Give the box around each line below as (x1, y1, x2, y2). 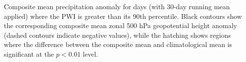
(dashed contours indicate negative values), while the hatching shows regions (4, 30, 231, 40)
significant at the (4, 48, 54, 59)
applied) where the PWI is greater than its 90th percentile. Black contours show (4, 11, 242, 21)
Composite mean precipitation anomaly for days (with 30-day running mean (4, 1, 230, 11)
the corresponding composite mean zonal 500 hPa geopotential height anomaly (4, 20, 237, 31)
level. (83, 48, 98, 59)
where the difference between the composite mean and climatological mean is (4, 39, 232, 49)
